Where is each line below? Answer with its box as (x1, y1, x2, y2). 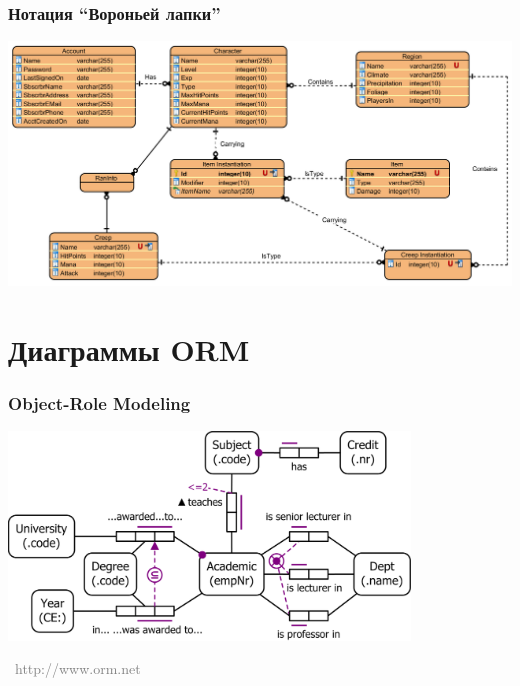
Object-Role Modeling (8, 390, 191, 415)
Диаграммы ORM (8, 328, 250, 369)
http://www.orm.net (14, 658, 141, 679)
